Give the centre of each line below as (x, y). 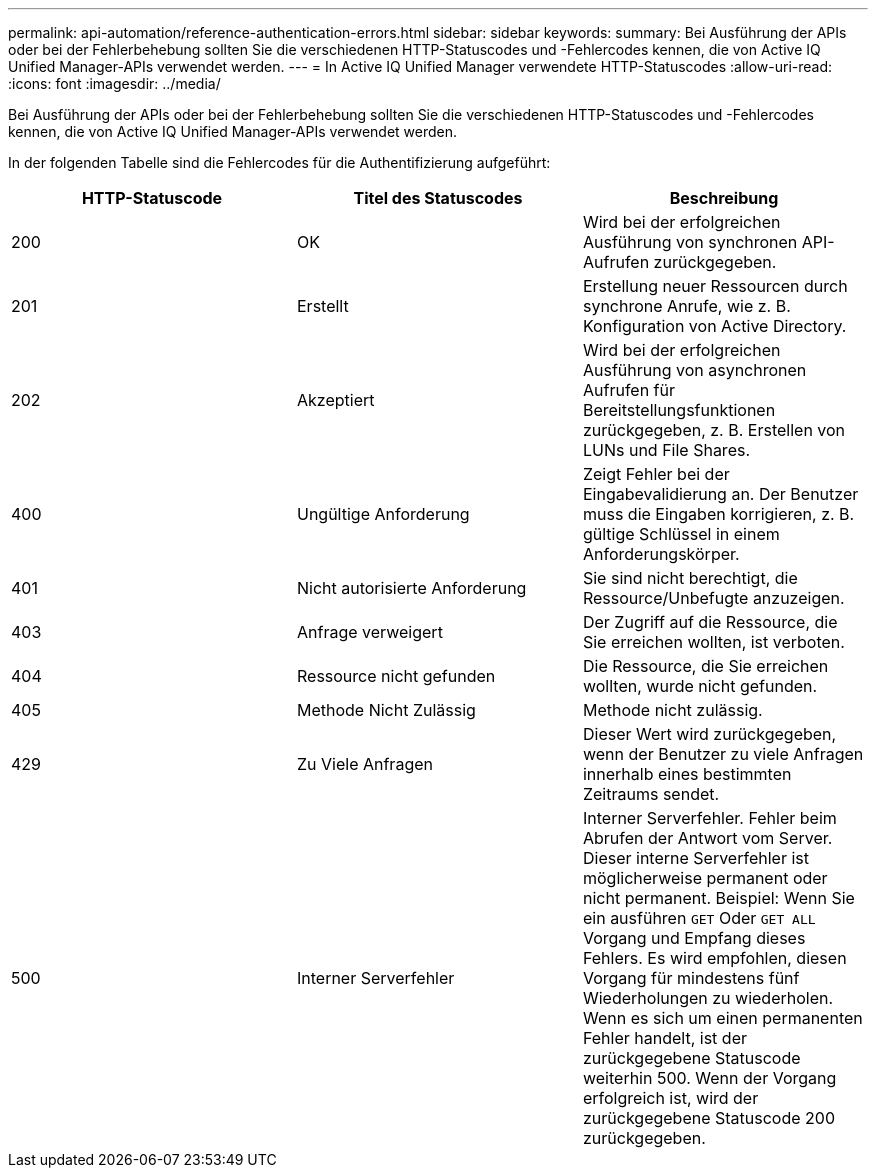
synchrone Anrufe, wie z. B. (686, 306)
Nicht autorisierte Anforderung (411, 588)
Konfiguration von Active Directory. (714, 326)
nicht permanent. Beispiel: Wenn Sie (718, 898)
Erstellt (322, 306)
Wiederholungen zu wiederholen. (708, 998)
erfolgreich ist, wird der (670, 1098)
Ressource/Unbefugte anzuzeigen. (713, 598)
